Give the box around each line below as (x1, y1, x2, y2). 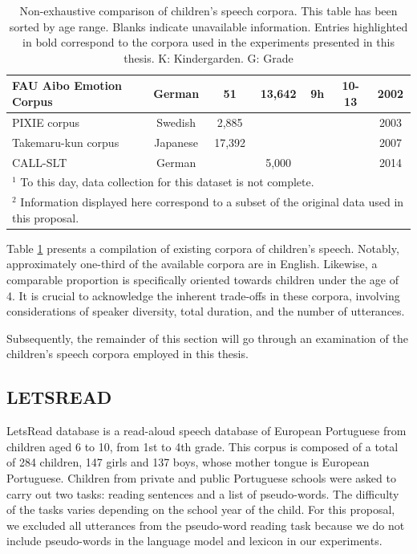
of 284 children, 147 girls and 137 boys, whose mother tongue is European (6, 454, 370, 470)
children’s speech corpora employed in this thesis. (6, 345, 249, 362)
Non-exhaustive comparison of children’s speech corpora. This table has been (19, 2, 398, 18)
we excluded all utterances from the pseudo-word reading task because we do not (6, 516, 405, 533)
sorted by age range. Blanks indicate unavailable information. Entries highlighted (9, 18, 408, 35)
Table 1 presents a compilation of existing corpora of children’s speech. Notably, (6, 239, 399, 256)
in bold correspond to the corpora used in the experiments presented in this (22, 34, 395, 51)
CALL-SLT (12, 153, 67, 170)
